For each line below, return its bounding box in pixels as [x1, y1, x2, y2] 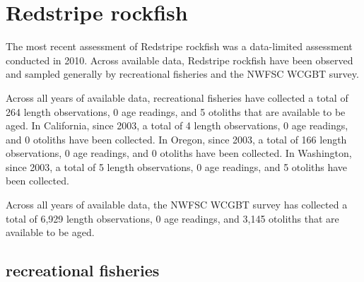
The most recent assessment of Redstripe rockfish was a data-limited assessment [6, 39, 353, 54]
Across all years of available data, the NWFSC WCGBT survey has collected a [6, 197, 348, 212]
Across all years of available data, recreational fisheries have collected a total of [6, 90, 348, 105]
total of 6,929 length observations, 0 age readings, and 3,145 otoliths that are [6, 211, 339, 225]
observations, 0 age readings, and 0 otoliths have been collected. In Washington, [6, 146, 352, 160]
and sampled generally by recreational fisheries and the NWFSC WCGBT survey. [6, 66, 359, 81]
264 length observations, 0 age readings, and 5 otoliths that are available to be [6, 104, 346, 119]
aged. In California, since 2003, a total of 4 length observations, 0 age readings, [6, 118, 348, 133]
